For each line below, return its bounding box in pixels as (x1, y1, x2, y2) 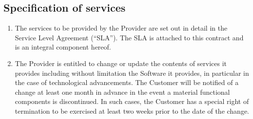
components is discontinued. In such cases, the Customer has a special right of (15, 96, 249, 106)
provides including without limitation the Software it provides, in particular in (15, 68, 249, 78)
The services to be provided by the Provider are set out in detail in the (15, 23, 228, 33)
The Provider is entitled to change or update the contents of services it (15, 58, 227, 68)
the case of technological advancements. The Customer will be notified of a (15, 77, 239, 87)
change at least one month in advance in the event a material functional (15, 86, 230, 97)
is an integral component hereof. (15, 42, 111, 52)
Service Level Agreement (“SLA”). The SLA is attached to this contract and (15, 32, 244, 42)
